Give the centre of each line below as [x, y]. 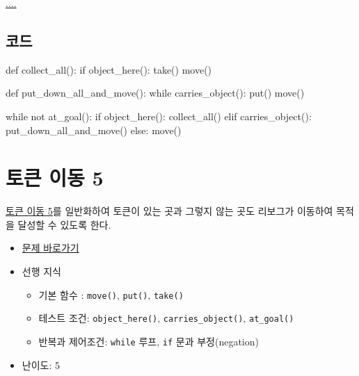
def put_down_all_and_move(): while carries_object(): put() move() [155, 93]
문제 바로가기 [50, 248]
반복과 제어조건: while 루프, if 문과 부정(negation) [149, 341]
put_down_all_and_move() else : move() [94, 130]
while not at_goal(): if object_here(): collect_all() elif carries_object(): [159, 116]
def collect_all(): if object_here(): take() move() [109, 69]
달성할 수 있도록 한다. [64, 224]
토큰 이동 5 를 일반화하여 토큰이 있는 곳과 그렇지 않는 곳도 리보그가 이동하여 [169, 211]
